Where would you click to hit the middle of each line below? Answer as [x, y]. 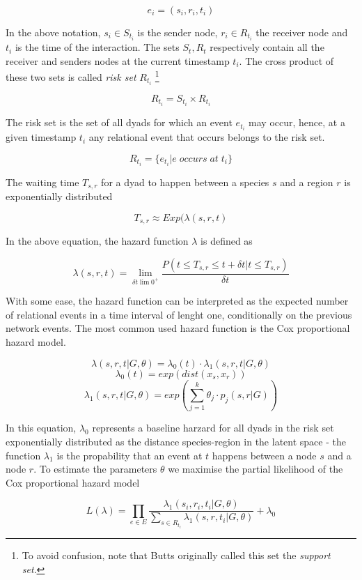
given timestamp [41, 137]
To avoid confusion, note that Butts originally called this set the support [176, 555]
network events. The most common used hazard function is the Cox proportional [178, 328]
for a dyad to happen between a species [185, 182]
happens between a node [264, 455]
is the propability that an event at [129, 455]
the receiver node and [302, 32]
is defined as [227, 241]
